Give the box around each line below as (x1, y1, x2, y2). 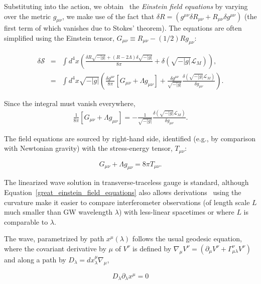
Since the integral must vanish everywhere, (4, 98, 136, 108)
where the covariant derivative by (4, 243, 106, 253)
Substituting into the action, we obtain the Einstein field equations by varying (4, 1, 248, 11)
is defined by (133, 243, 172, 253)
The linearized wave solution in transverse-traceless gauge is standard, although (4, 177, 249, 187)
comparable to (4, 216, 48, 227)
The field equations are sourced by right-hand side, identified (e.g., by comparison (4, 133, 255, 143)
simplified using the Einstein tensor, (4, 32, 114, 43)
